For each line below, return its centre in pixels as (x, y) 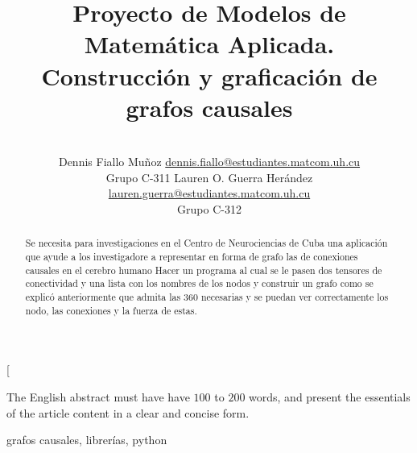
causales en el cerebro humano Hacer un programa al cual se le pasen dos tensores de (204, 270)
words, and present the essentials (330, 396)
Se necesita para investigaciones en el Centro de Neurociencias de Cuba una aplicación (206, 243)
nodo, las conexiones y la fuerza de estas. (111, 310)
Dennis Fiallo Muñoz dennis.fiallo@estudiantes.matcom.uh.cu (209, 162)
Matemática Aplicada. (209, 44)
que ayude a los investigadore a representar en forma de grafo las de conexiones (192, 257)
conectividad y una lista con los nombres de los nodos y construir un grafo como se (199, 283)
